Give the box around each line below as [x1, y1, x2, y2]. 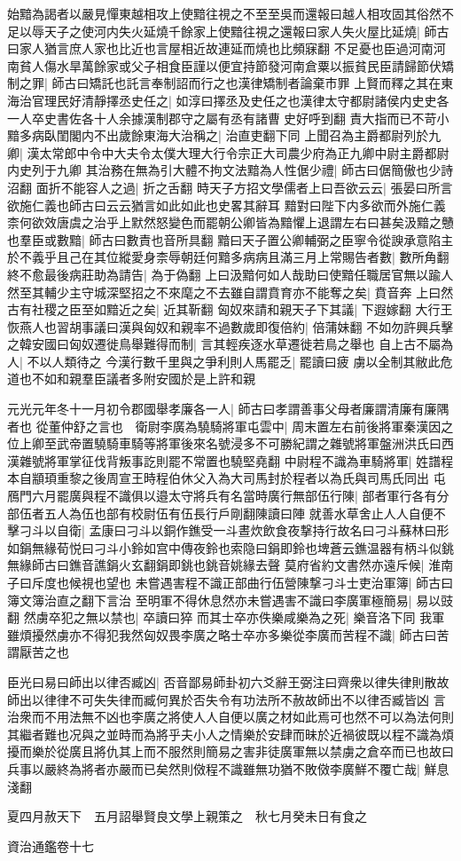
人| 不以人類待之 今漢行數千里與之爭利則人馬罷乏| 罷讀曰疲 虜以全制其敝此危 [7, 352, 453, 370]
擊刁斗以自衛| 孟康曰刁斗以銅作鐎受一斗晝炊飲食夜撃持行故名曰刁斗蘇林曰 [7, 521, 437, 540]
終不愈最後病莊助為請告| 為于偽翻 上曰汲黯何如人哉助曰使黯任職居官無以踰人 [7, 265, 454, 283]
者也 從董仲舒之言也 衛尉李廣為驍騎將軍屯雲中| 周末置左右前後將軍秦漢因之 [7, 416, 454, 435]
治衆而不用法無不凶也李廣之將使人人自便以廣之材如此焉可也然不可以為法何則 [7, 707, 454, 726]
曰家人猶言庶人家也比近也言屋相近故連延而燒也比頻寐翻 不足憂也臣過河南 [7, 39, 434, 58]
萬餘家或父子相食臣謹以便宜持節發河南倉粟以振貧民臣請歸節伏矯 [81, 56, 454, 75]
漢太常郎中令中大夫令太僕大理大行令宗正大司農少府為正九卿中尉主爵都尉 [27, 143, 449, 162]
